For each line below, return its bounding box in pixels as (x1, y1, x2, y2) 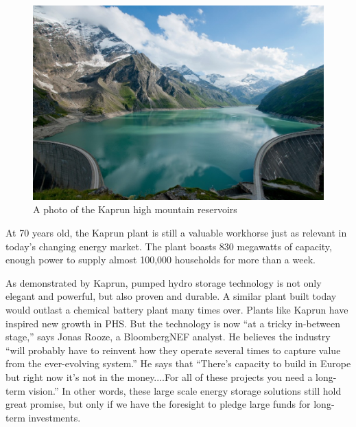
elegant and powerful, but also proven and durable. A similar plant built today (5, 289, 337, 303)
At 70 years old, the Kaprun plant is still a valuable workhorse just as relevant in (5, 225, 347, 239)
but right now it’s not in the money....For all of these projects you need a (5, 369, 313, 384)
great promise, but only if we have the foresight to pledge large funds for (5, 397, 311, 411)
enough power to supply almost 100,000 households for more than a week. (5, 252, 316, 267)
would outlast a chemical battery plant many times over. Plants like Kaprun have (5, 302, 348, 316)
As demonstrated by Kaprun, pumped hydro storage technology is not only (5, 275, 322, 289)
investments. (28, 410, 81, 424)
